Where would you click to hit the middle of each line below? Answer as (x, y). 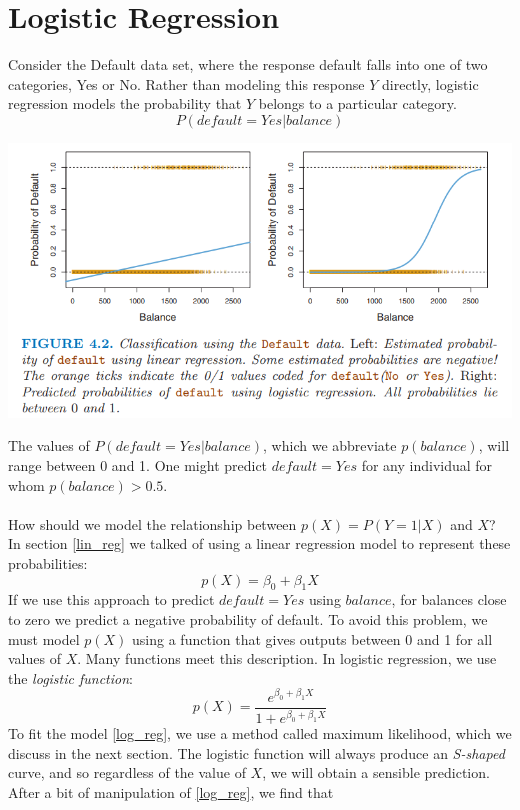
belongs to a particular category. (357, 103)
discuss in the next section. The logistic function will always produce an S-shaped (256, 752)
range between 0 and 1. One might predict (138, 465)
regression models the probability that (125, 103)
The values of (49, 445)
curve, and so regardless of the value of (127, 772)
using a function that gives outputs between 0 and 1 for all (312, 638)
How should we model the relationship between (152, 523)
